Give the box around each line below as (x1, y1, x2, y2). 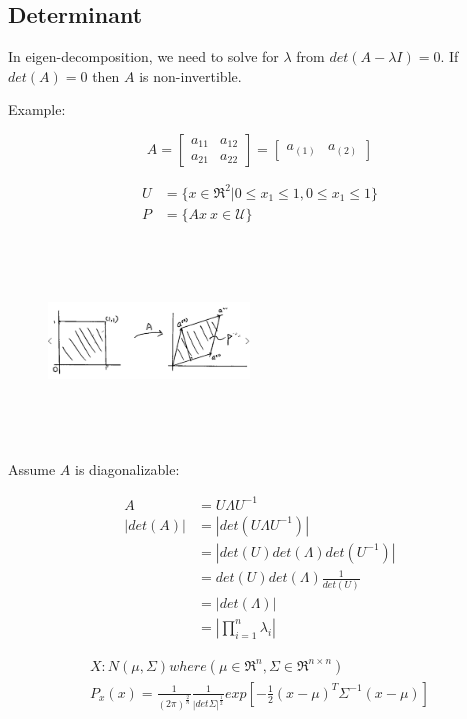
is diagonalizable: (75, 458, 180, 479)
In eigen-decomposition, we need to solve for (8, 46, 279, 67)
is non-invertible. (139, 65, 242, 86)
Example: (8, 99, 66, 120)
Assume (8, 458, 56, 479)
